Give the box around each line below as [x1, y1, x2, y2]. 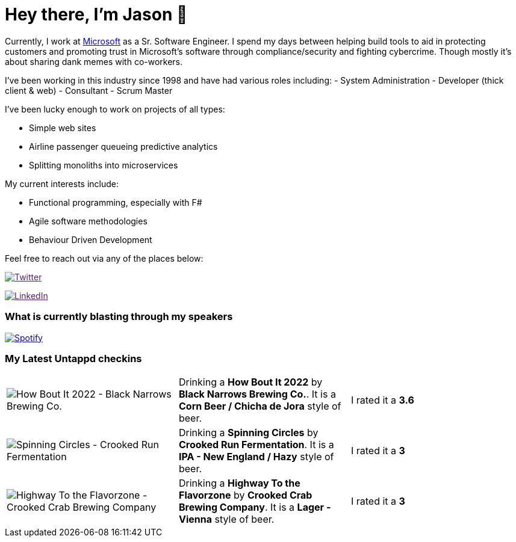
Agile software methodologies [29, 215, 148, 226]
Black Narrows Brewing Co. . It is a [178, 388, 336, 401]
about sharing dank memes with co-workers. [5, 56, 183, 67]
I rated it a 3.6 [350, 394, 414, 407]
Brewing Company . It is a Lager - [178, 501, 331, 514]
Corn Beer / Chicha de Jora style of [178, 400, 341, 413]
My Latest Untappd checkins [5, 352, 142, 365]
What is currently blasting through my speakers [5, 310, 233, 323]
